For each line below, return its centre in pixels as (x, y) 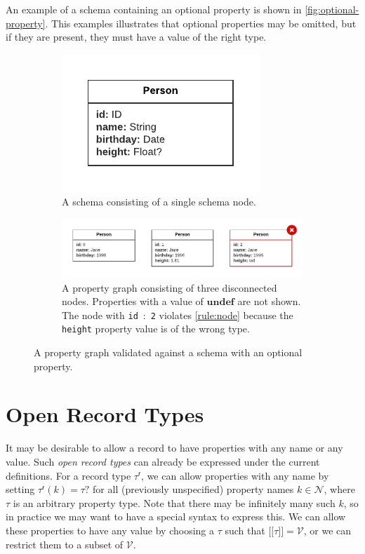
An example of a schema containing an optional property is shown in (154, 9)
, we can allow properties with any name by (235, 475)
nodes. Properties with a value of (133, 301)
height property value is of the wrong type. (156, 329)
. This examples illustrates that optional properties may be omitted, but (201, 23)
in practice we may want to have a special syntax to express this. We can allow (176, 516)
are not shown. (269, 301)
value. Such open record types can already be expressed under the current (163, 461)
